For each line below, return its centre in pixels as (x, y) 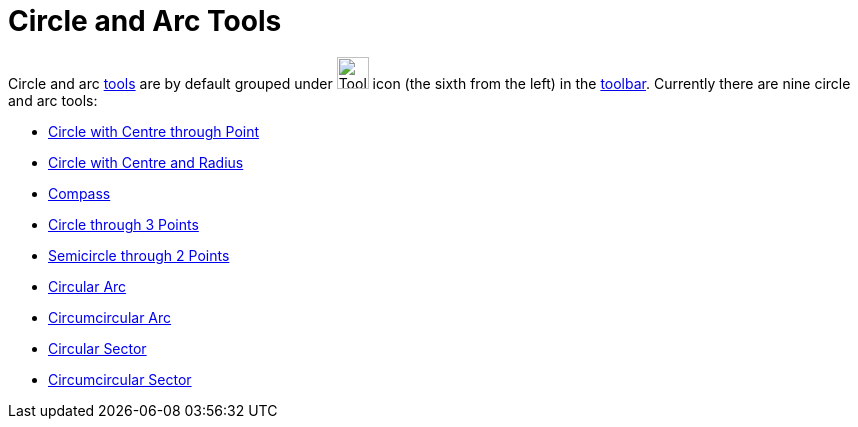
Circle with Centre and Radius (146, 162)
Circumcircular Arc (110, 317)
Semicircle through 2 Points (139, 255)
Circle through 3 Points (123, 224)
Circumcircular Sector (120, 379)
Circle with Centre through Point (154, 131)
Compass (79, 193)
